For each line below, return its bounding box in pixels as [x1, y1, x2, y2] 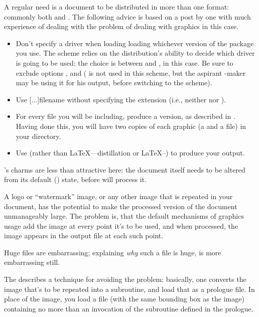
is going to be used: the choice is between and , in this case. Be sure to [16, 57, 233, 68]
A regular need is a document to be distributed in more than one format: [4, 2, 229, 12]
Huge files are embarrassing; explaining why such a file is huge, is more [4, 247, 221, 257]
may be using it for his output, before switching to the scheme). [16, 77, 212, 88]
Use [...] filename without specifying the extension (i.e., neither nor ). [16, 94, 226, 104]
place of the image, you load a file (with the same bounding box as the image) [4, 293, 244, 304]
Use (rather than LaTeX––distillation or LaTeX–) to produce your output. [16, 147, 245, 158]
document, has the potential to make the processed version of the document [4, 201, 237, 211]
